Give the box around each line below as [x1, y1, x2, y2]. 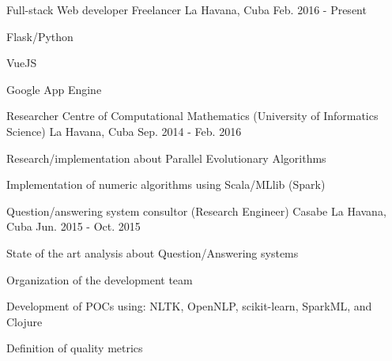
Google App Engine [6, 81, 102, 97]
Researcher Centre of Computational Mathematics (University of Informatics [6, 107, 379, 124]
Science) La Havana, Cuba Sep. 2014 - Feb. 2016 [6, 122, 242, 139]
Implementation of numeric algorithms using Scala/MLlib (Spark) [6, 176, 326, 193]
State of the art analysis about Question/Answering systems [6, 244, 299, 261]
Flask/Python [6, 28, 73, 44]
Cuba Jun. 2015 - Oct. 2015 [6, 218, 141, 235]
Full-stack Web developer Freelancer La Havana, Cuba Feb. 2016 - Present [6, 2, 367, 17]
